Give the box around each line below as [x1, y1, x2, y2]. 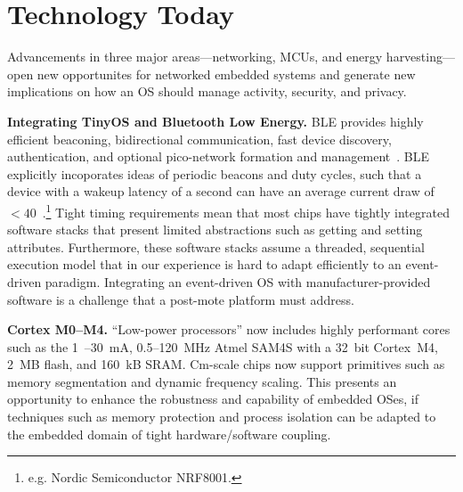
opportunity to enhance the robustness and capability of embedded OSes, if [7, 389, 419, 408]
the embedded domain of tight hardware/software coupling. [7, 424, 331, 443]
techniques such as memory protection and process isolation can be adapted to [7, 407, 436, 426]
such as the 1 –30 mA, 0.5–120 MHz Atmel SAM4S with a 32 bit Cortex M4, [7, 337, 438, 356]
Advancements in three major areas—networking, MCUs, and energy [7, 47, 383, 66]
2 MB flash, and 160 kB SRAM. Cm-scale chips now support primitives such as [7, 355, 445, 373]
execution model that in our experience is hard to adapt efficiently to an [7, 255, 402, 274]
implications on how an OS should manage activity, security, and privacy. [7, 82, 407, 101]
